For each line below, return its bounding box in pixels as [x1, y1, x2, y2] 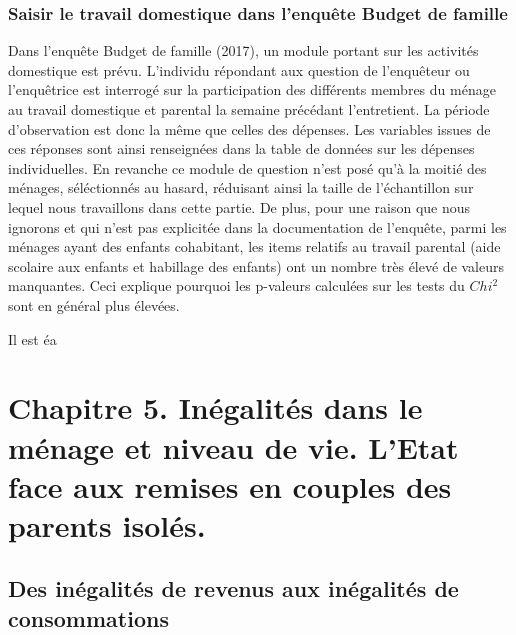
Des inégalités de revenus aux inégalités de [8, 573, 459, 604]
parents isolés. [8, 504, 206, 545]
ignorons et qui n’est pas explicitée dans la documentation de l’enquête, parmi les [8, 216, 507, 237]
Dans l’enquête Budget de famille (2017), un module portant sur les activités [8, 40, 479, 61]
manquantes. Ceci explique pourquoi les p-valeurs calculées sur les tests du [8, 275, 465, 296]
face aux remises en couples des [8, 465, 452, 506]
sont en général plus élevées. [8, 294, 180, 315]
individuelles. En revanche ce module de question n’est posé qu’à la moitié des [8, 157, 487, 178]
